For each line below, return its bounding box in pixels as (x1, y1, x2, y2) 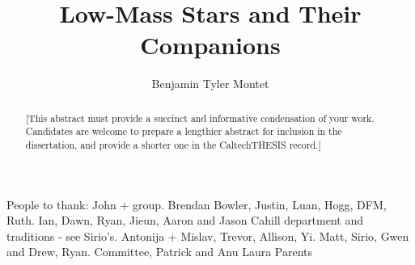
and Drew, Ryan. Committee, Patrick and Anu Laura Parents (6, 243, 313, 260)
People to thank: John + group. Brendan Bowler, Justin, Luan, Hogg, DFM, (6, 196, 387, 212)
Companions (140, 28, 281, 61)
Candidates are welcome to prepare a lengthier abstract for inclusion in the (25, 124, 342, 138)
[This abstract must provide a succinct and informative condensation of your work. (25, 111, 375, 124)
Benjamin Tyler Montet (151, 75, 269, 92)
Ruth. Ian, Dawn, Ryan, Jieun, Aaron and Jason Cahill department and (6, 212, 364, 229)
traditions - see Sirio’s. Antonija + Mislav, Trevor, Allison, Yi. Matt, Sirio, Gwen (6, 227, 409, 244)
